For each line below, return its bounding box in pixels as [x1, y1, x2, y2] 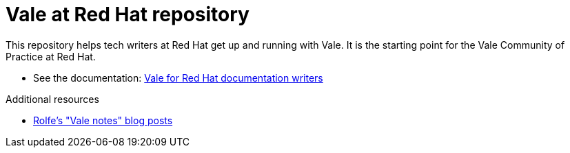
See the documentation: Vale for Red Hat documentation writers [33, 71, 323, 84]
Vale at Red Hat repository [6, 3, 250, 26]
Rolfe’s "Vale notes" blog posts [33, 114, 173, 126]
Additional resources [6, 93, 99, 105]
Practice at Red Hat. [6, 50, 96, 62]
